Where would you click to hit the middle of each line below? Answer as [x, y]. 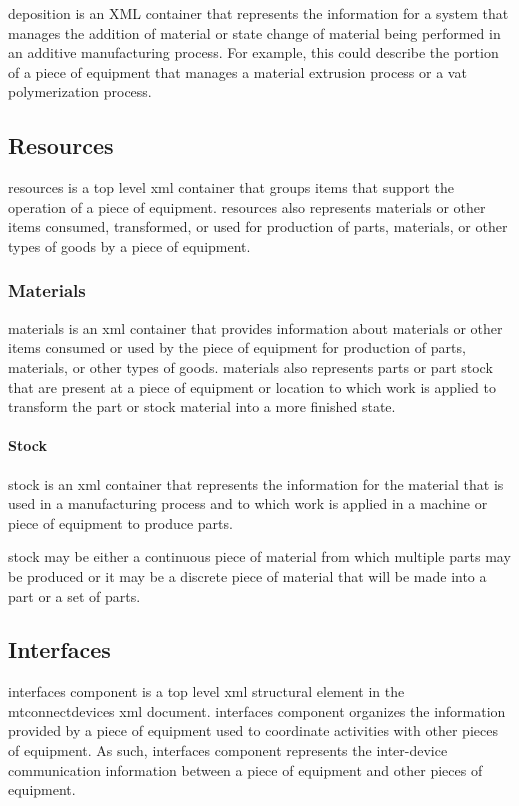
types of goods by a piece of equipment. [129, 245]
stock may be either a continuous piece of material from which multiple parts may [259, 556]
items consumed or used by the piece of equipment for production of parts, [237, 347]
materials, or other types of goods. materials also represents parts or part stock [250, 366]
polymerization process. [80, 91]
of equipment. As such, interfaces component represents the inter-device [228, 750]
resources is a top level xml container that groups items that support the [231, 187]
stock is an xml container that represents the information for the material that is [256, 483]
